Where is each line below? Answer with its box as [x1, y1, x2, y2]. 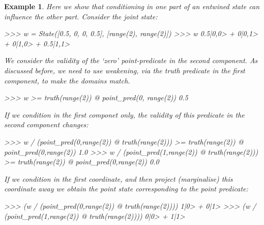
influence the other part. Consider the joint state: [4, 11, 158, 21]
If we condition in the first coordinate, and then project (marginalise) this [4, 173, 233, 184]
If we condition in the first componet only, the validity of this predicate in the [4, 109, 245, 120]
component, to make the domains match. [4, 75, 130, 86]
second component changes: [4, 119, 89, 130]
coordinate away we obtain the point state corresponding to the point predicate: [4, 183, 248, 194]
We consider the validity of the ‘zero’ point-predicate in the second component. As [4, 55, 258, 66]
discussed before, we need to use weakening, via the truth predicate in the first [4, 65, 245, 75]
